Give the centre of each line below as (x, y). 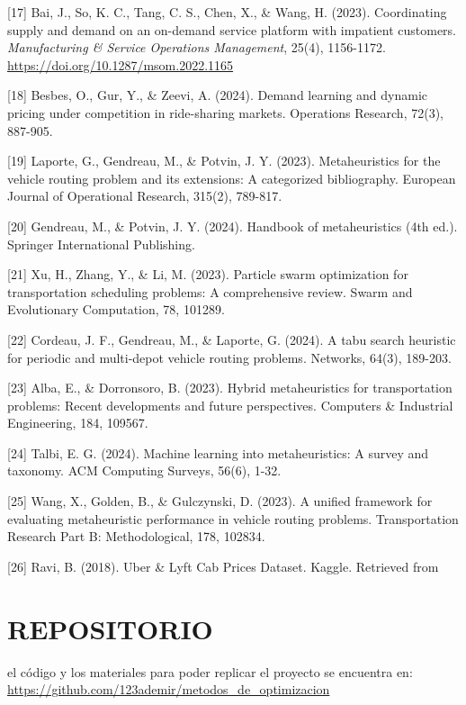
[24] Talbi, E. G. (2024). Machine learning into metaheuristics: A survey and (218, 452)
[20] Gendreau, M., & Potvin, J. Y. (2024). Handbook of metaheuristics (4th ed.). (233, 226)
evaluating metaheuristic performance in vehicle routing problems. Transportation (233, 518)
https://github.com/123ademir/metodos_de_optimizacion (169, 689)
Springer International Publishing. (101, 244)
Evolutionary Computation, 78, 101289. (116, 309)
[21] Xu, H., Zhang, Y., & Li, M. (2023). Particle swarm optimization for (208, 274)
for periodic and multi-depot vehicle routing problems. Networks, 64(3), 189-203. (229, 357)
